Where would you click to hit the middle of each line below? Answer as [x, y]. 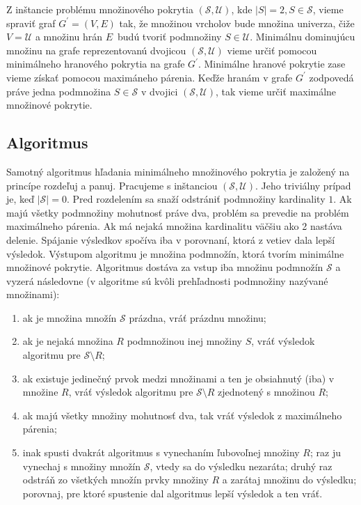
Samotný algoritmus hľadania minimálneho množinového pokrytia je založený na [178, 171]
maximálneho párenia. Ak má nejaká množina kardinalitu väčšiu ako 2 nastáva [174, 226]
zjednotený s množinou [266, 392]
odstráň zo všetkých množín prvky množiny [115, 480]
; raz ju [325, 452]
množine [40, 392]
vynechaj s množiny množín [82, 466]
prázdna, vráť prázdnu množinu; [198, 317]
